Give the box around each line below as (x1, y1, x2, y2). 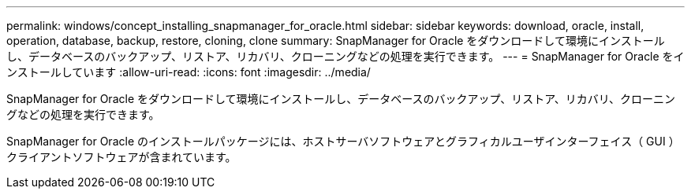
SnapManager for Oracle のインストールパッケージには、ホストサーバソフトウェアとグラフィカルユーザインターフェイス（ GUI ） (6, 134, 680, 148)
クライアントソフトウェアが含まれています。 (6, 150, 237, 164)
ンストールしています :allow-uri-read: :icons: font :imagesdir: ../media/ (6, 65, 371, 79)
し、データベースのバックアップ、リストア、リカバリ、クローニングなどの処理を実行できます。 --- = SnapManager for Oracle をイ (6, 50, 685, 63)
